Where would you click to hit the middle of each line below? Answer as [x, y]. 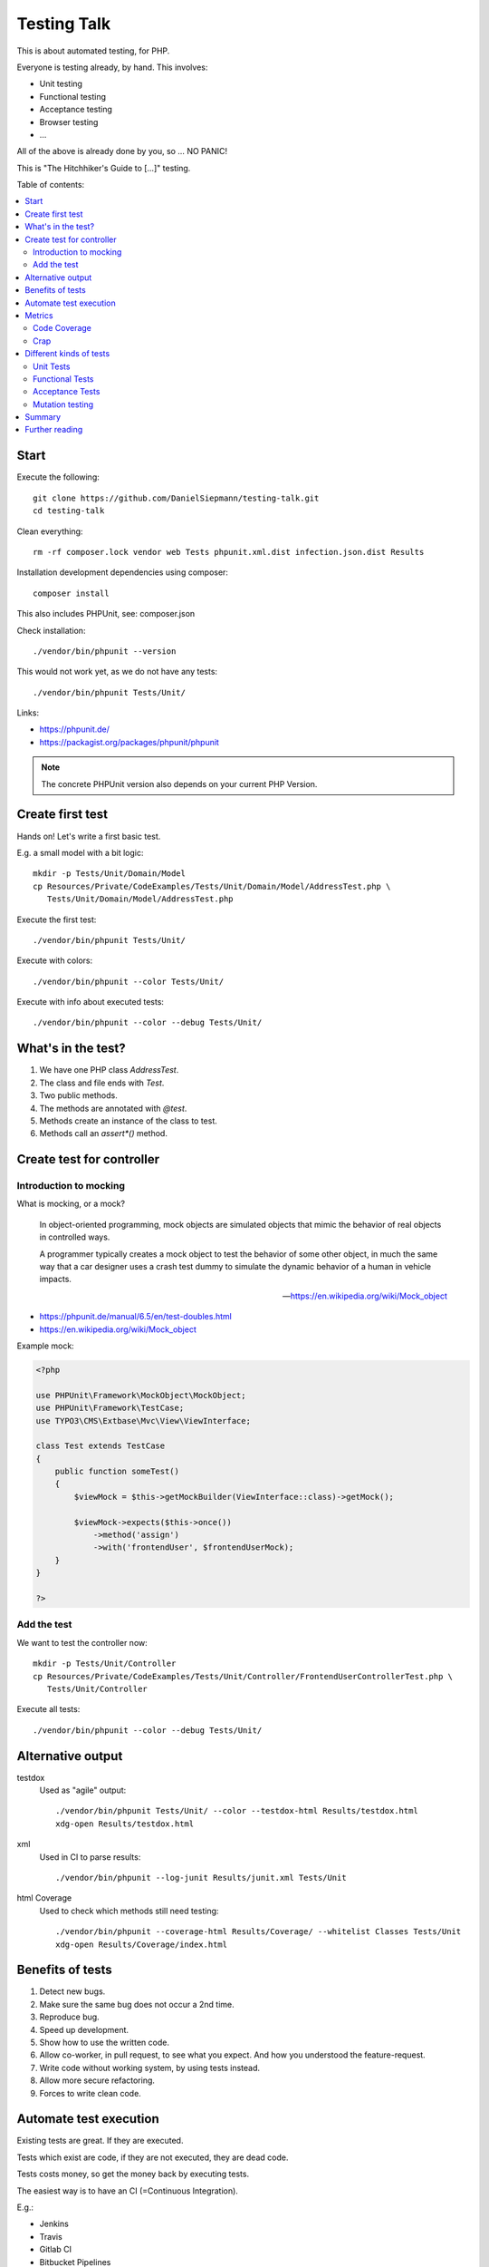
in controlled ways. [75, 1237]
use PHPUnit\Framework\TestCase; [110, 1408]
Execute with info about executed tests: [91, 1002]
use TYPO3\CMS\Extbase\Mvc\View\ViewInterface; [143, 1421]
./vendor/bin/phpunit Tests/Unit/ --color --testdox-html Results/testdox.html [237, 1811]
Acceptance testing [76, 110]
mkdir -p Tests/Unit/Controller [105, 1664]
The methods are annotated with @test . [113, 1108]
